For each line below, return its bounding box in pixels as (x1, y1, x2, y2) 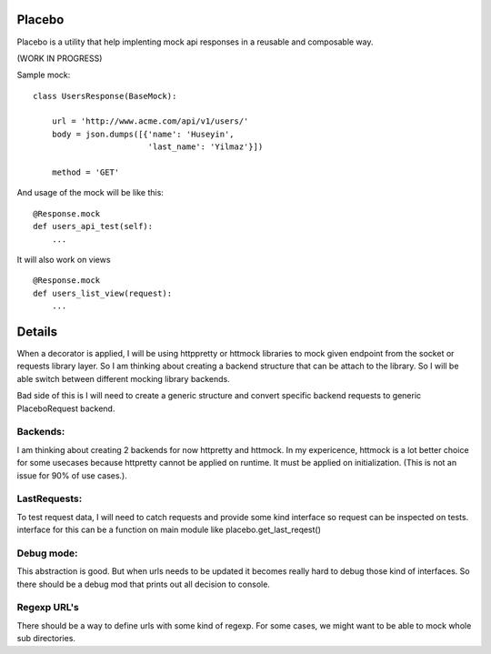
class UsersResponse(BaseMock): (33, 91, 177, 101)
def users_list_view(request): (33, 287, 173, 298)
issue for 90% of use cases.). (16, 469, 127, 481)
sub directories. (16, 633, 76, 644)
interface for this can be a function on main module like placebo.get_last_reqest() (16, 524, 322, 536)
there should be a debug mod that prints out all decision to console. (16, 579, 270, 589)
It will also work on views (16, 254, 111, 265)
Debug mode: (16, 547, 78, 559)
